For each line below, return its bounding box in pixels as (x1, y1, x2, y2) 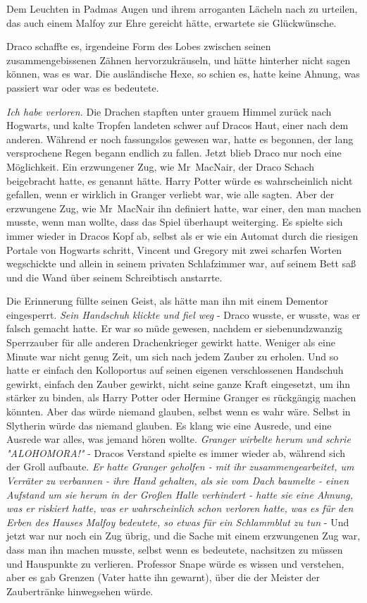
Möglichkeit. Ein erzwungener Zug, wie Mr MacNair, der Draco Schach (6, 159, 314, 173)
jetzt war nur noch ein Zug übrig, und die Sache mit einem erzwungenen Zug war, (6, 528, 361, 543)
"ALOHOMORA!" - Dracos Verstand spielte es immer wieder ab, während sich (6, 445, 346, 460)
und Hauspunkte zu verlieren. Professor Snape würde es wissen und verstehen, (6, 556, 344, 571)
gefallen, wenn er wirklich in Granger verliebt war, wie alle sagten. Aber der (6, 187, 335, 202)
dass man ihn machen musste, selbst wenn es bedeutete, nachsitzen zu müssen (6, 542, 343, 556)
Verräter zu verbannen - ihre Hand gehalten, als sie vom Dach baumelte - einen (6, 473, 349, 487)
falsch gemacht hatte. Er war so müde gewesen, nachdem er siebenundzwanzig (6, 321, 342, 336)
